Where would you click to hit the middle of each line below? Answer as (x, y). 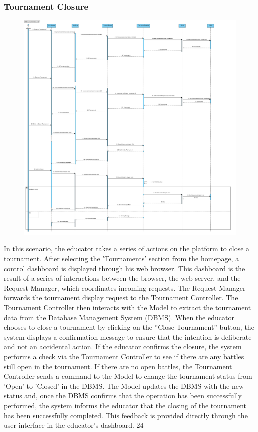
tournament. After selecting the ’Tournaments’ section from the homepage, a (122, 258)
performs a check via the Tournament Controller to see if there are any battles (124, 356)
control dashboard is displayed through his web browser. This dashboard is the (125, 268)
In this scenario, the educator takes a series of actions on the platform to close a (127, 249)
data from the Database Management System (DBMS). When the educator (119, 317)
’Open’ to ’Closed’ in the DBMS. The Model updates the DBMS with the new (124, 386)
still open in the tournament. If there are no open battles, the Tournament (118, 366)
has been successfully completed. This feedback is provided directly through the (126, 415)
